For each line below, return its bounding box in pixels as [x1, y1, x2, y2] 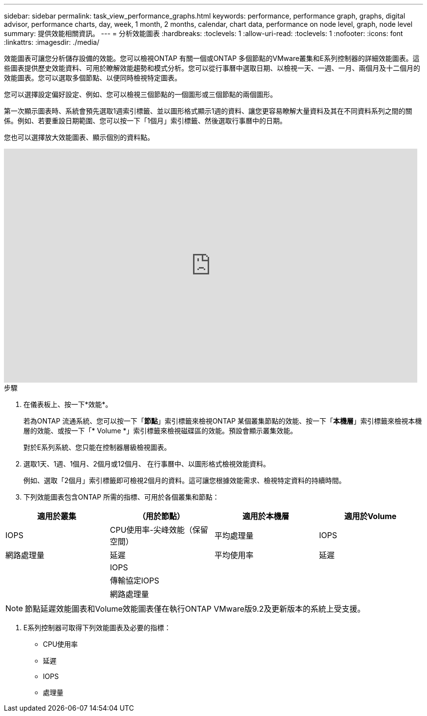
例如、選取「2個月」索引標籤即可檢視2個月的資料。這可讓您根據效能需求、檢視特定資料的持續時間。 [23, 476, 346, 484]
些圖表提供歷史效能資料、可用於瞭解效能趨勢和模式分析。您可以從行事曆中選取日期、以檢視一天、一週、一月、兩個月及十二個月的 [4, 64, 420, 72]
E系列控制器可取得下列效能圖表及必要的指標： [23, 623, 171, 632]
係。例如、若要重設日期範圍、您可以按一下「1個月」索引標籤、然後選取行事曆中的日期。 [4, 116, 287, 125]
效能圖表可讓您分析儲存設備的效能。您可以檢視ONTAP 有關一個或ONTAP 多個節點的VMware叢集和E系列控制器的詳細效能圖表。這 [4, 54, 420, 62]
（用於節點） [137, 511, 185, 521]
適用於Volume [344, 511, 397, 521]
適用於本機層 [242, 511, 290, 521]
